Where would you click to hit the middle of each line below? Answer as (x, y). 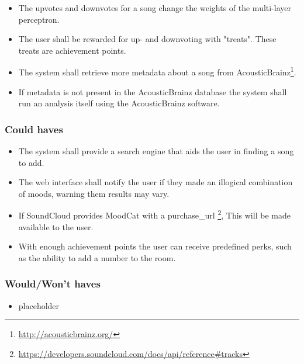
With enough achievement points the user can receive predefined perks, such (155, 246)
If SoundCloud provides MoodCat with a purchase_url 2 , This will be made (154, 214)
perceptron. (39, 19)
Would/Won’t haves (53, 284)
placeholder (39, 305)
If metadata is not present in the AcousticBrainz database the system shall (153, 91)
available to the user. (56, 226)
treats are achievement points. (72, 50)
